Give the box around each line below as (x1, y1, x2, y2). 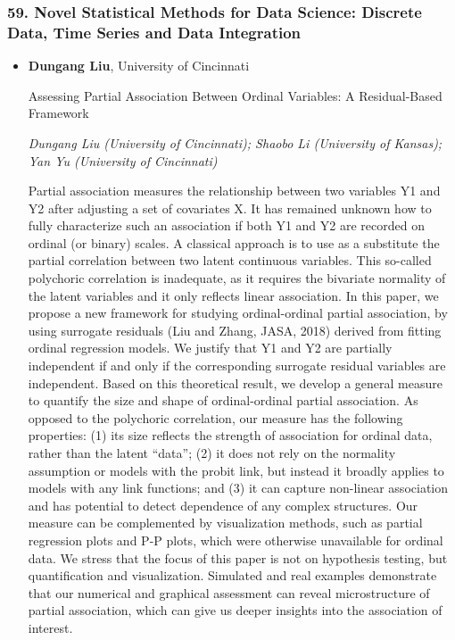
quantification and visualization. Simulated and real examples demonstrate (28, 566, 437, 585)
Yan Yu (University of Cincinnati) (28, 151, 218, 170)
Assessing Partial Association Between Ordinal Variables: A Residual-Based (28, 86, 443, 104)
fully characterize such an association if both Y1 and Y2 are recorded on (28, 216, 425, 235)
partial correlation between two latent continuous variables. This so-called (28, 251, 432, 270)
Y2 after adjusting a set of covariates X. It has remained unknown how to (28, 198, 432, 217)
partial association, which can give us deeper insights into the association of (28, 601, 443, 619)
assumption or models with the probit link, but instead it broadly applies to (28, 461, 444, 479)
